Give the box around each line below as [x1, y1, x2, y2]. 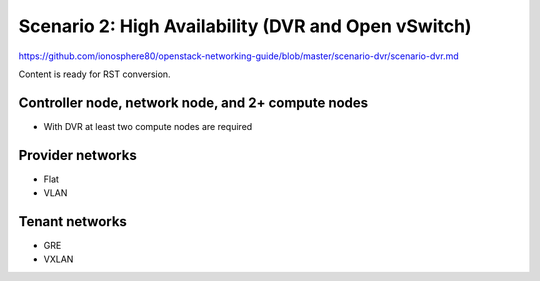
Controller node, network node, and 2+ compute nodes [18, 94, 369, 111]
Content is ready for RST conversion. [18, 68, 171, 80]
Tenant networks [18, 213, 127, 230]
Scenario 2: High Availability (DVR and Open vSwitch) [18, 15, 472, 37]
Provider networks [18, 146, 137, 164]
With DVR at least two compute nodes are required [43, 120, 253, 132]
